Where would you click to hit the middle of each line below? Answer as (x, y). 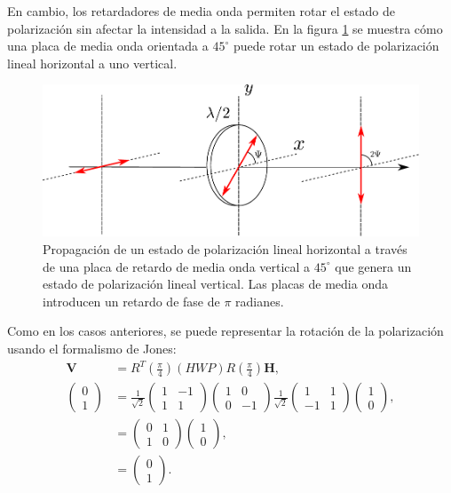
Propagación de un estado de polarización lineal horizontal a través (225, 248)
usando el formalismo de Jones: (92, 348)
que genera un (373, 266)
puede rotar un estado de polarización (336, 46)
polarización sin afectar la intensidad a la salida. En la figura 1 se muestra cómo (225, 28)
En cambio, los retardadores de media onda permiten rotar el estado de (201, 11)
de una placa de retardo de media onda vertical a (177, 266)
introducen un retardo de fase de (131, 301)
